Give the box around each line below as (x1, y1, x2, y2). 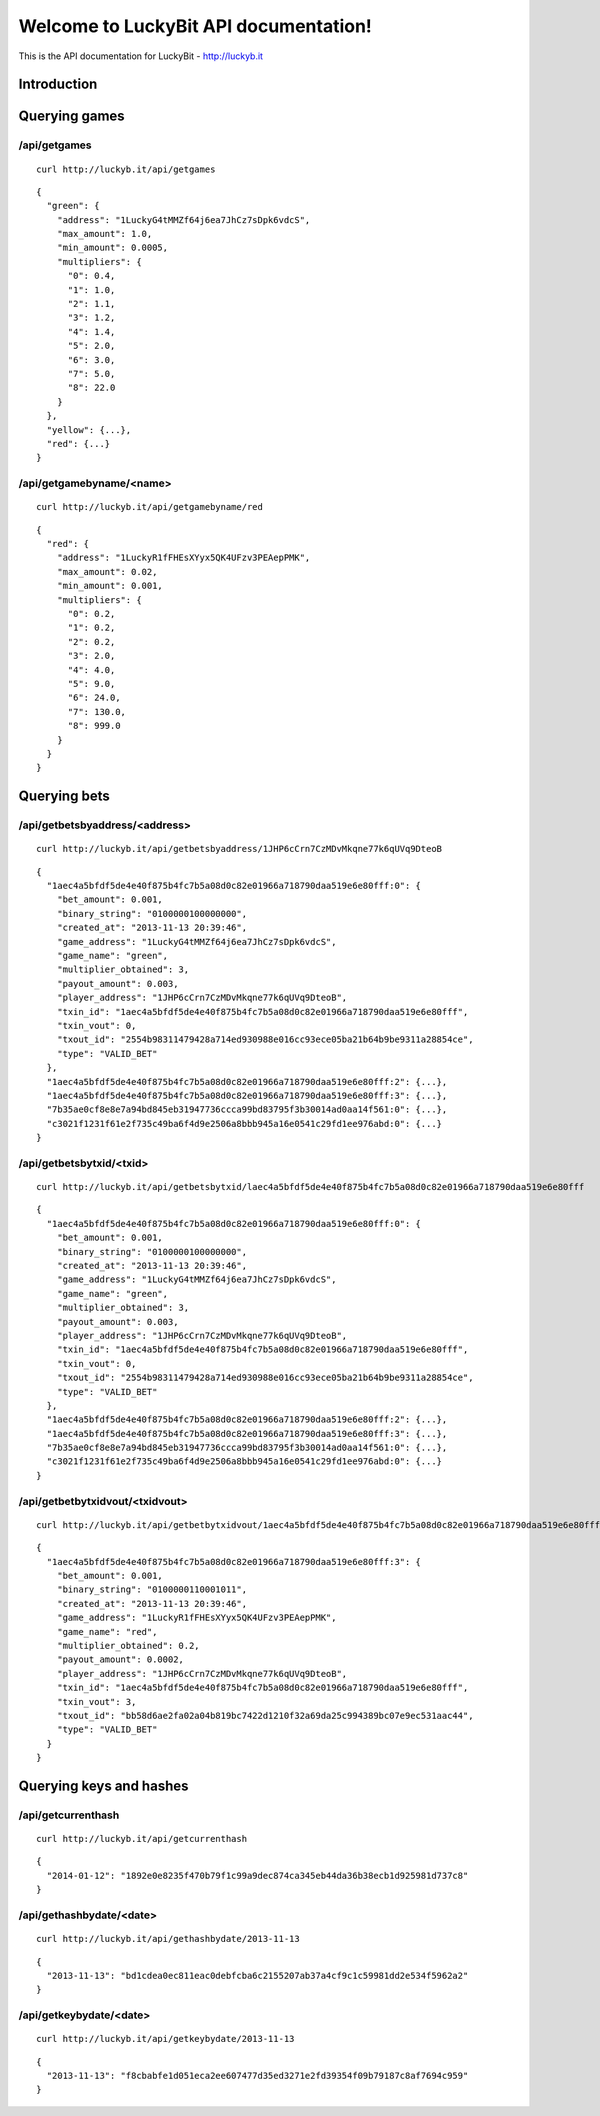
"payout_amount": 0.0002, (56, 1654, 185, 1665)
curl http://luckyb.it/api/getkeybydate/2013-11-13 (36, 2033, 295, 2045)
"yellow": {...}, (46, 424, 132, 435)
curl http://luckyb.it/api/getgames (36, 163, 216, 175)
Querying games (18, 108, 125, 125)
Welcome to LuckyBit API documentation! (18, 15, 372, 37)
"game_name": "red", (56, 1626, 158, 1637)
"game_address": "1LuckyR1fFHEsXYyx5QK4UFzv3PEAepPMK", (56, 1612, 337, 1624)
